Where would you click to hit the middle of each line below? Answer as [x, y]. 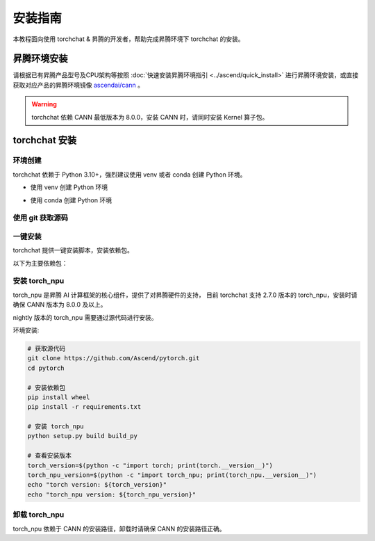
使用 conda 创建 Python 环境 [71, 200]
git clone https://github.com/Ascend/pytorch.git [114, 358]
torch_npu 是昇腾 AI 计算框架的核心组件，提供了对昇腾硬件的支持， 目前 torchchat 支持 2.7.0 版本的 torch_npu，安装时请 [185, 295]
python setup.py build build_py [83, 436]
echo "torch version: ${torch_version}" [97, 485]
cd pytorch [46, 368]
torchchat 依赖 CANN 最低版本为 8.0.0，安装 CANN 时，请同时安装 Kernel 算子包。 [150, 117]
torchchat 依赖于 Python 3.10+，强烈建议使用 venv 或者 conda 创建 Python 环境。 [130, 175]
